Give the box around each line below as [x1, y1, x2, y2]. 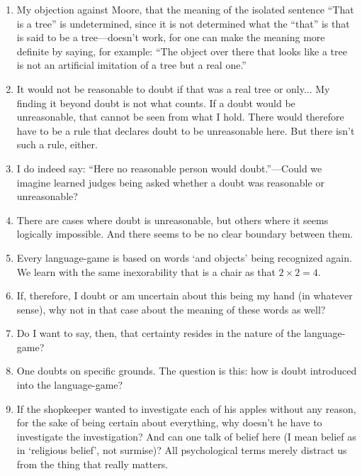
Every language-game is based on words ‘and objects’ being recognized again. [16, 250, 352, 265]
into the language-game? [16, 377, 123, 392]
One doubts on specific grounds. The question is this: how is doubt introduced [16, 363, 357, 378]
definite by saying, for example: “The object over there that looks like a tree [16, 43, 347, 58]
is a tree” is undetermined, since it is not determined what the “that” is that [16, 16, 350, 31]
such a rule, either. [16, 137, 98, 152]
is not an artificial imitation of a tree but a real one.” [16, 57, 247, 72]
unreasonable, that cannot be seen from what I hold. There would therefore [16, 109, 344, 124]
